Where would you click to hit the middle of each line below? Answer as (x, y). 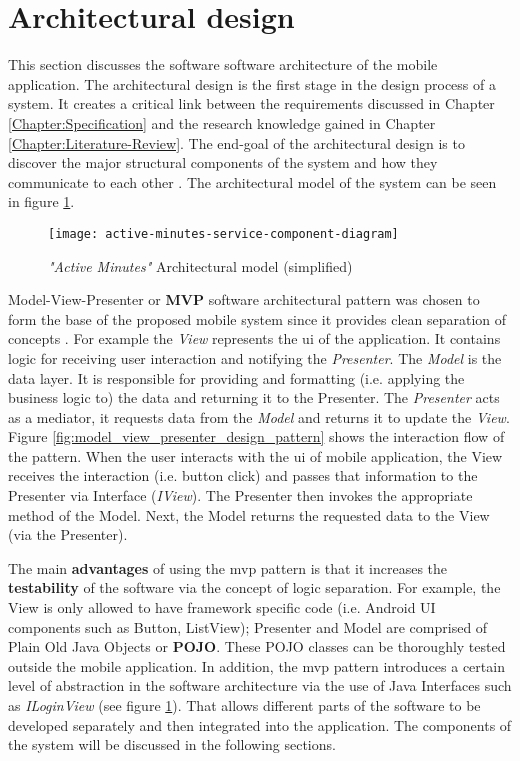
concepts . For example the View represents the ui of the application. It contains (254, 338)
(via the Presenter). (68, 534)
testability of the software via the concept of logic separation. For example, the (254, 587)
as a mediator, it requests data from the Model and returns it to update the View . (259, 416)
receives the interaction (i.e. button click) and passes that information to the (243, 475)
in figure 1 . (41, 201)
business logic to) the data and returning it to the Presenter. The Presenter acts (254, 397)
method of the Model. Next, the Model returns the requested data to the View (249, 514)
